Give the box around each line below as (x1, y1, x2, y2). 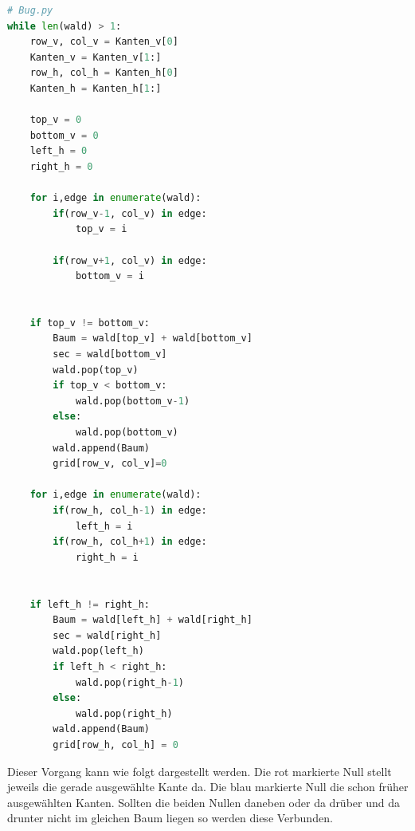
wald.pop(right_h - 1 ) (75, 676, 184, 688)
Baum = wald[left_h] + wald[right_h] (53, 614, 253, 626)
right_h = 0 (29, 160, 93, 172)
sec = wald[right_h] (53, 629, 162, 641)
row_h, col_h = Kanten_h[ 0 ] (29, 67, 178, 79)
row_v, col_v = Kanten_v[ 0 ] (29, 36, 178, 48)
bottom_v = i (75, 270, 144, 282)
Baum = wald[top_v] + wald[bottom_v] (53, 333, 253, 345)
